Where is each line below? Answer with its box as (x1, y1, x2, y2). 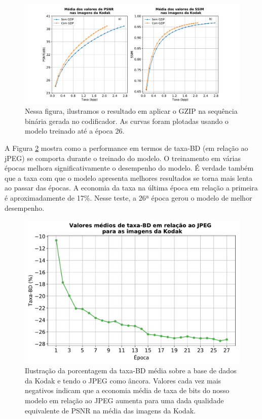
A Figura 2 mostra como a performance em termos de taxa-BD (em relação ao (5, 143, 248, 153)
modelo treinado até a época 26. (25, 125, 125, 136)
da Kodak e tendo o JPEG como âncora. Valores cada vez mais (25, 375, 221, 385)
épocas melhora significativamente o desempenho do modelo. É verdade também (5, 163, 254, 173)
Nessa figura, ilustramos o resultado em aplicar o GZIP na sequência (25, 106, 238, 116)
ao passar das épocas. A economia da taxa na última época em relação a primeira (5, 182, 258, 193)
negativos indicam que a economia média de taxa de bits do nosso (25, 385, 230, 396)
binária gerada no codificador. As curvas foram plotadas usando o (25, 115, 229, 126)
